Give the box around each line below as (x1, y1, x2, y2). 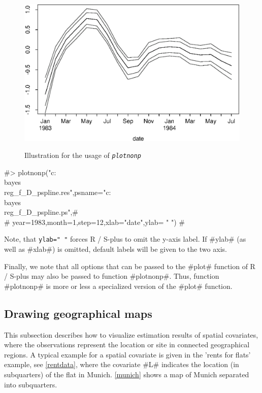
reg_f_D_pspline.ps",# (4, 207, 79, 217)
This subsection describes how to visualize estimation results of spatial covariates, (4, 329, 258, 340)
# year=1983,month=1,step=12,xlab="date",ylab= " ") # (4, 216, 185, 227)
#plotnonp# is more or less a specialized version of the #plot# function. (4, 280, 233, 291)
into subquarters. (4, 379, 57, 389)
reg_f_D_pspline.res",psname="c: (4, 186, 111, 197)
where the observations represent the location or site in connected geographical (4, 339, 250, 350)
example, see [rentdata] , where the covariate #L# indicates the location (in (4, 359, 239, 370)
